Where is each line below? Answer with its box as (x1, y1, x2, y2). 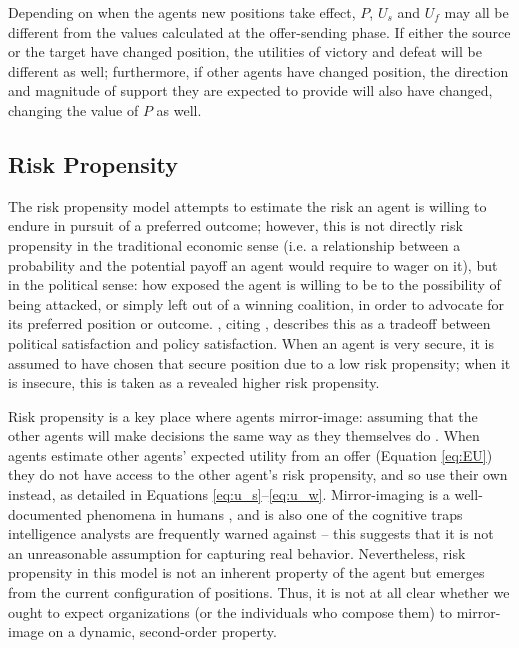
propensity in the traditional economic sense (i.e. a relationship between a (8, 234, 461, 255)
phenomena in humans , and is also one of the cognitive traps (86, 503, 463, 524)
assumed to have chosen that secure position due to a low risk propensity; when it (8, 352, 511, 373)
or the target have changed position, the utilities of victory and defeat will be (8, 41, 482, 62)
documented (8, 503, 82, 524)
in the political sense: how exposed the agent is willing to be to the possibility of (8, 274, 501, 295)
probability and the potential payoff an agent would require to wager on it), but (8, 254, 498, 275)
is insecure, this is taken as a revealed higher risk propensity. (8, 372, 380, 393)
